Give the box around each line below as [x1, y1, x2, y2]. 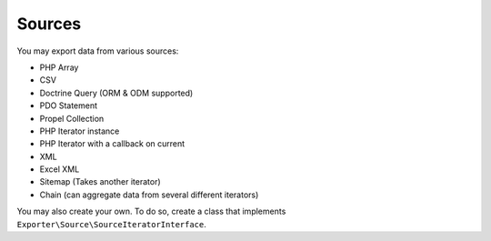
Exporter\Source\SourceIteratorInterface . [16, 218, 206, 229]
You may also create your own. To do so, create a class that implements [16, 206, 286, 217]
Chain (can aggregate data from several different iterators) [39, 189, 259, 200]
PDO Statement [39, 100, 98, 111]
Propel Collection [39, 113, 105, 124]
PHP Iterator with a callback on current [39, 138, 185, 149]
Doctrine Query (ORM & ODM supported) [39, 87, 194, 98]
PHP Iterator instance [39, 126, 120, 136]
